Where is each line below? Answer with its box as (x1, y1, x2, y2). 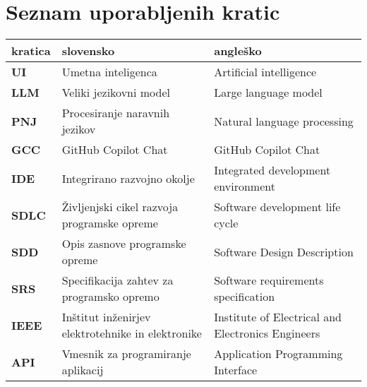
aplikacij (61, 362, 104, 379)
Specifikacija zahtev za (61, 272, 174, 289)
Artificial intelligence (214, 64, 317, 81)
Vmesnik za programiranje (61, 345, 191, 362)
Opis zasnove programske (61, 235, 186, 252)
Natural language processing (214, 112, 354, 129)
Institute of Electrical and (214, 309, 342, 326)
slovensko (61, 42, 115, 59)
